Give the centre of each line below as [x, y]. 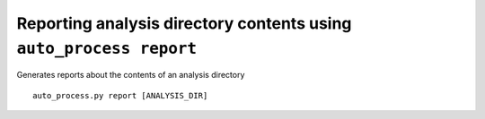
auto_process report [107, 48]
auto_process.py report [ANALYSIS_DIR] [120, 95]
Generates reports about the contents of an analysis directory [131, 75]
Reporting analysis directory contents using [184, 23]
